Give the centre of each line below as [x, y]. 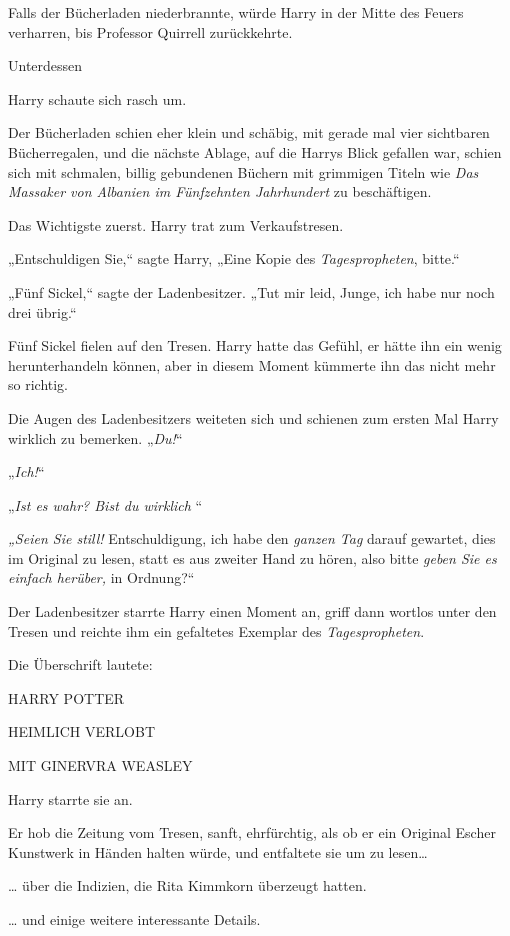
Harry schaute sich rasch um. [97, 98]
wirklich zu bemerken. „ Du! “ [95, 437]
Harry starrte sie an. [70, 798]
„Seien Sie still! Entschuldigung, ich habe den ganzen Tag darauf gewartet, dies [252, 538]
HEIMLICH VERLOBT [81, 731]
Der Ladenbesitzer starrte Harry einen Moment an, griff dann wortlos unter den [252, 611]
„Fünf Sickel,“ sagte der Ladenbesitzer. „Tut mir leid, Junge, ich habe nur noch [251, 291]
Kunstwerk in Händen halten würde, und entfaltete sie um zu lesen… [218, 851]
